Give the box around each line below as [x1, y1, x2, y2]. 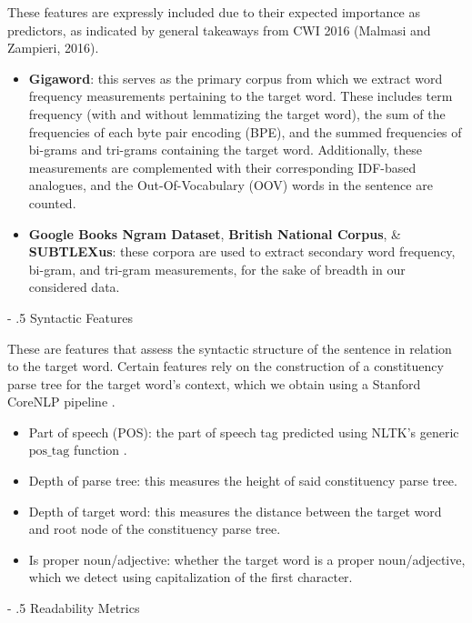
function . [73, 440, 127, 459]
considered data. [28, 277, 120, 296]
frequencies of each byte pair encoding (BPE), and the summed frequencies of [28, 122, 462, 141]
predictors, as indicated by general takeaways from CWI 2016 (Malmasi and [7, 20, 431, 39]
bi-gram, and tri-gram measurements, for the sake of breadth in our [28, 259, 406, 278]
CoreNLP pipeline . [7, 392, 115, 411]
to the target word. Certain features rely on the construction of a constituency [7, 357, 444, 376]
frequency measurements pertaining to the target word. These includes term [28, 86, 453, 106]
